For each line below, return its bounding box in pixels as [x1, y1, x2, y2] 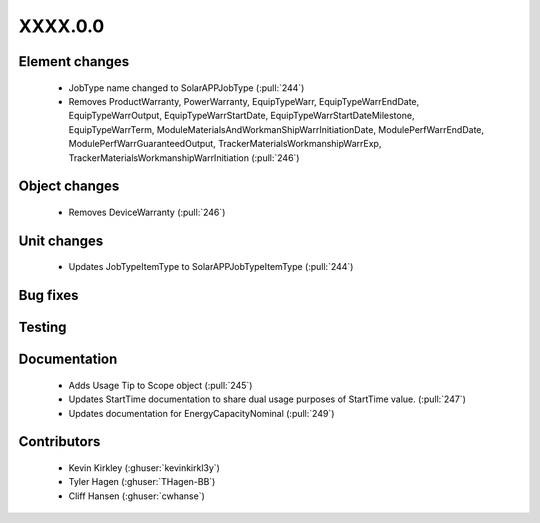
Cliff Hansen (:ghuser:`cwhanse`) [68, 490, 205, 502]
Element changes [18, 53, 130, 70]
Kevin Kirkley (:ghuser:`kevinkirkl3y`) [68, 461, 220, 474]
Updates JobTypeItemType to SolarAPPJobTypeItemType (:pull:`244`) [68, 261, 354, 273]
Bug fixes [18, 287, 79, 304]
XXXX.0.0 [18, 15, 105, 37]
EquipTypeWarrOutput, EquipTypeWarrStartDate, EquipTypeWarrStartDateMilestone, [68, 110, 415, 122]
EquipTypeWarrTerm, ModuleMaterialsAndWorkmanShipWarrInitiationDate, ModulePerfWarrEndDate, [68, 123, 485, 135]
